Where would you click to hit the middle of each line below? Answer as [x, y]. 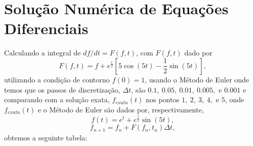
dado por [198, 53]
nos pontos [163, 99]
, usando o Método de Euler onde [197, 79]
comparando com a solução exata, [57, 99]
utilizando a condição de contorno [57, 79]
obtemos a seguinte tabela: [46, 137]
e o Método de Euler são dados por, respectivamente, [121, 109]
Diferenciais [46, 28]
